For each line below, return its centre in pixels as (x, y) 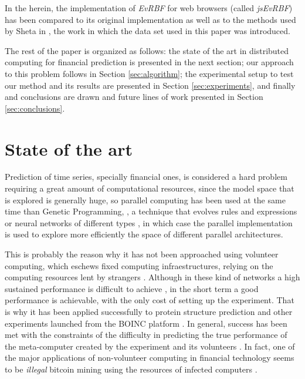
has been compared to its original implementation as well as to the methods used (150, 19)
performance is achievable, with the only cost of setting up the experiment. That (150, 300)
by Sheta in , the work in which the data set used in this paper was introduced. (148, 31)
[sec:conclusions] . (35, 108)
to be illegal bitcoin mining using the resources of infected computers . (131, 369)
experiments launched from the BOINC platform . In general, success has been (146, 323)
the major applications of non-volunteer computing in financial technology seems (150, 358)
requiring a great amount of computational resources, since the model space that (150, 188)
